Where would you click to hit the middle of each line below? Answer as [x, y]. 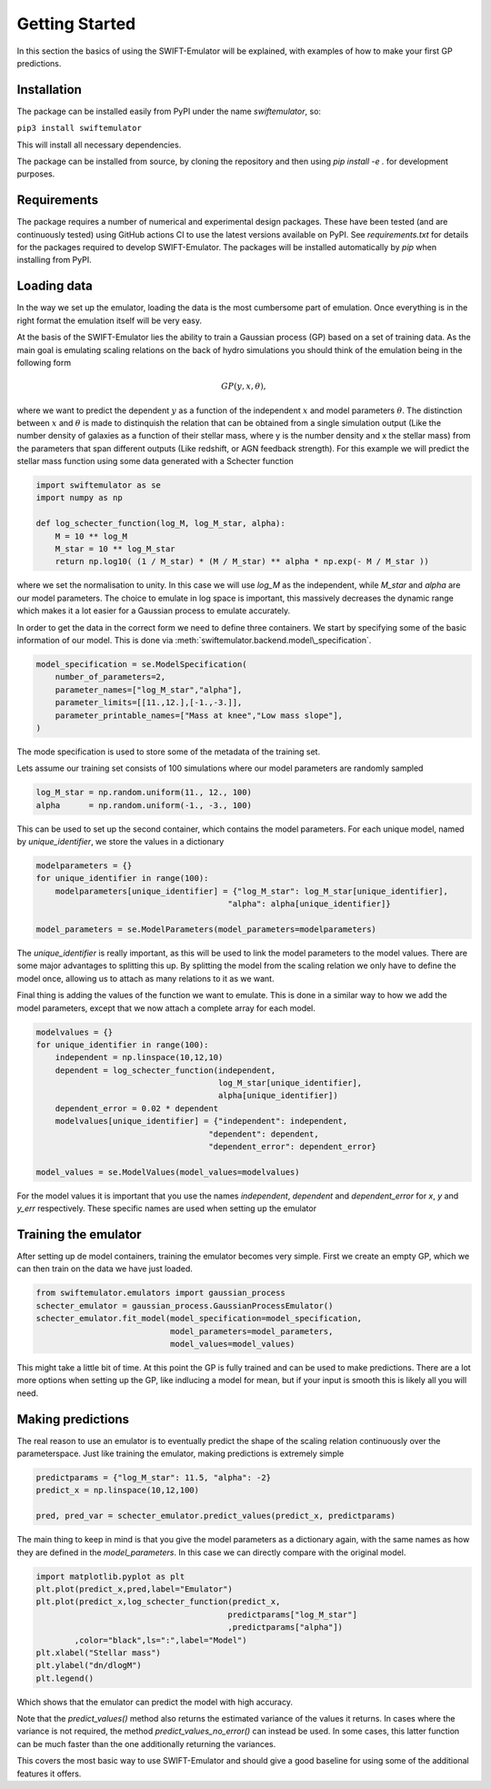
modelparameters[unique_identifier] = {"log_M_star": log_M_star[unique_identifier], [252, 891]
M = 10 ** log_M [91, 536]
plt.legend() [65, 1678]
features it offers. [49, 1774]
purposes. [36, 174]
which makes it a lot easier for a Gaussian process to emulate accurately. [154, 611]
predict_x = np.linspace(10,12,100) [118, 1491]
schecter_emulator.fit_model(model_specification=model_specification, [199, 1319]
